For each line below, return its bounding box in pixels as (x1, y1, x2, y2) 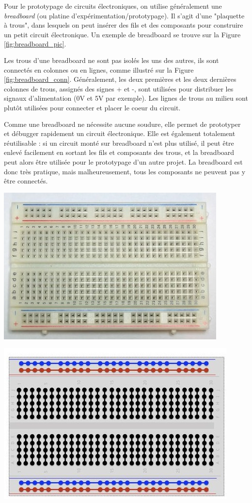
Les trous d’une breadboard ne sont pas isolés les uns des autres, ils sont (4, 55, 219, 65)
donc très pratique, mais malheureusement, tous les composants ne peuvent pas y (4, 166, 246, 176)
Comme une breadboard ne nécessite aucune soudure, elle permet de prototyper (4, 119, 241, 129)
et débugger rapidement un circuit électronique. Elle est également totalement (4, 128, 236, 138)
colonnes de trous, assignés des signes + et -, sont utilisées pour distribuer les (4, 83, 234, 93)
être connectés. (4, 176, 48, 186)
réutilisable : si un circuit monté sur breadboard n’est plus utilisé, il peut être (4, 137, 234, 148)
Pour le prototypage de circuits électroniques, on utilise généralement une (4, 1, 222, 11)
